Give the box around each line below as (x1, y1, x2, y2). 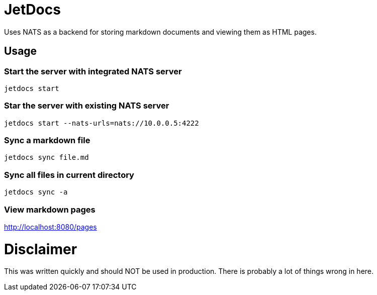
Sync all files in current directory (4, 169, 134, 180)
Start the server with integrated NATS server (4, 66, 182, 76)
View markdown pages (4, 204, 96, 215)
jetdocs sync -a (4, 188, 68, 196)
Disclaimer (4, 240, 77, 258)
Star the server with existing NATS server (4, 101, 169, 111)
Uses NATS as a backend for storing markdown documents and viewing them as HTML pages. (4, 27, 317, 36)
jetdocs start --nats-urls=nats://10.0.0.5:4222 (4, 119, 199, 127)
